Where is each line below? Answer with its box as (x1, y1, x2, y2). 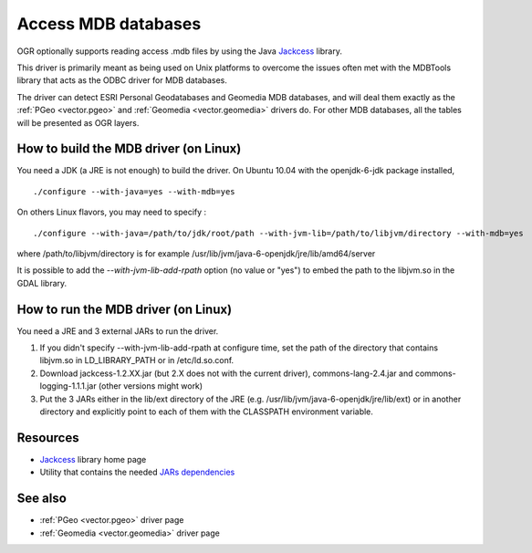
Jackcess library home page (39, 454, 147, 464)
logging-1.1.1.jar (39, 381, 97, 391)
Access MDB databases (16, 14, 202, 34)
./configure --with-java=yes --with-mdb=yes (33, 186, 236, 196)
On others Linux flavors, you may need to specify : (16, 206, 207, 218)
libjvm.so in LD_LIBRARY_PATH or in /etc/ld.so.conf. (39, 355, 235, 366)
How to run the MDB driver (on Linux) (16, 301, 233, 317)
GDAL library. (16, 277, 68, 288)
